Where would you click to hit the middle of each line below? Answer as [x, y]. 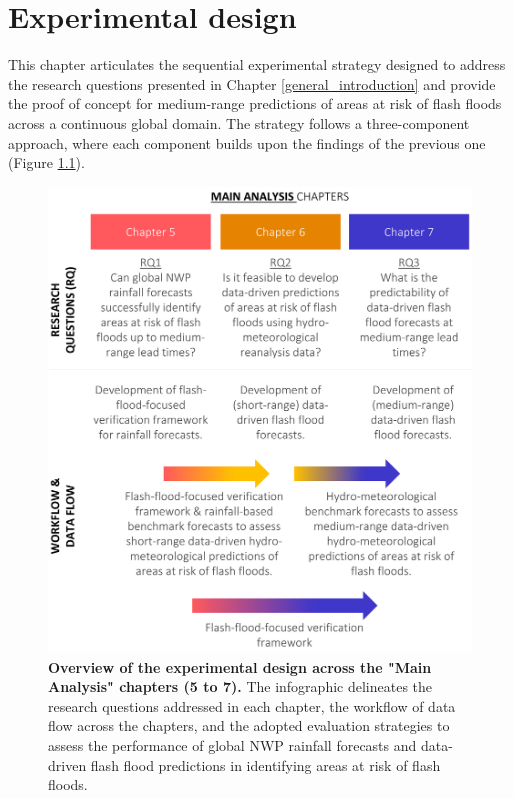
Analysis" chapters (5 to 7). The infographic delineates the [240, 686]
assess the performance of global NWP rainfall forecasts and [232, 745]
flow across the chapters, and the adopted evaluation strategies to [249, 725]
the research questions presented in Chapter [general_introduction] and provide [252, 83]
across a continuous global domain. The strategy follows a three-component [239, 122]
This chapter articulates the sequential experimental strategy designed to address [257, 64]
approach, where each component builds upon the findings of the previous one [247, 142]
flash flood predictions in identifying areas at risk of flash [265, 764]
